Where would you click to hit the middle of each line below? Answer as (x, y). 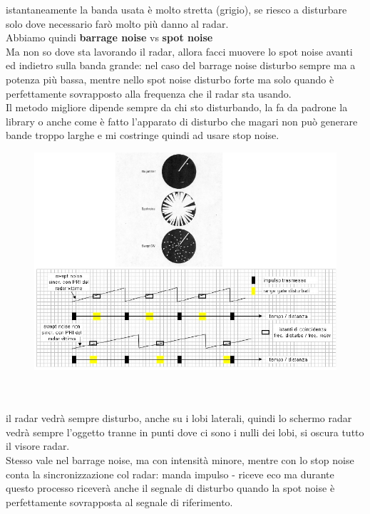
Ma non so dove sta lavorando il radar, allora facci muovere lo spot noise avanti (179, 51)
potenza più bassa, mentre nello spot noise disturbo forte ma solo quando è (170, 79)
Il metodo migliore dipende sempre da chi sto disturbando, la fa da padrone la (177, 107)
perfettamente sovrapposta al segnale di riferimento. (119, 502)
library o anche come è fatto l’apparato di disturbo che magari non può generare (182, 121)
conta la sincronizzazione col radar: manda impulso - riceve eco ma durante (170, 474)
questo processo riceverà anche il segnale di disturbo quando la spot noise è (170, 488)
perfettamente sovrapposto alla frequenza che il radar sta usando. (149, 93)
